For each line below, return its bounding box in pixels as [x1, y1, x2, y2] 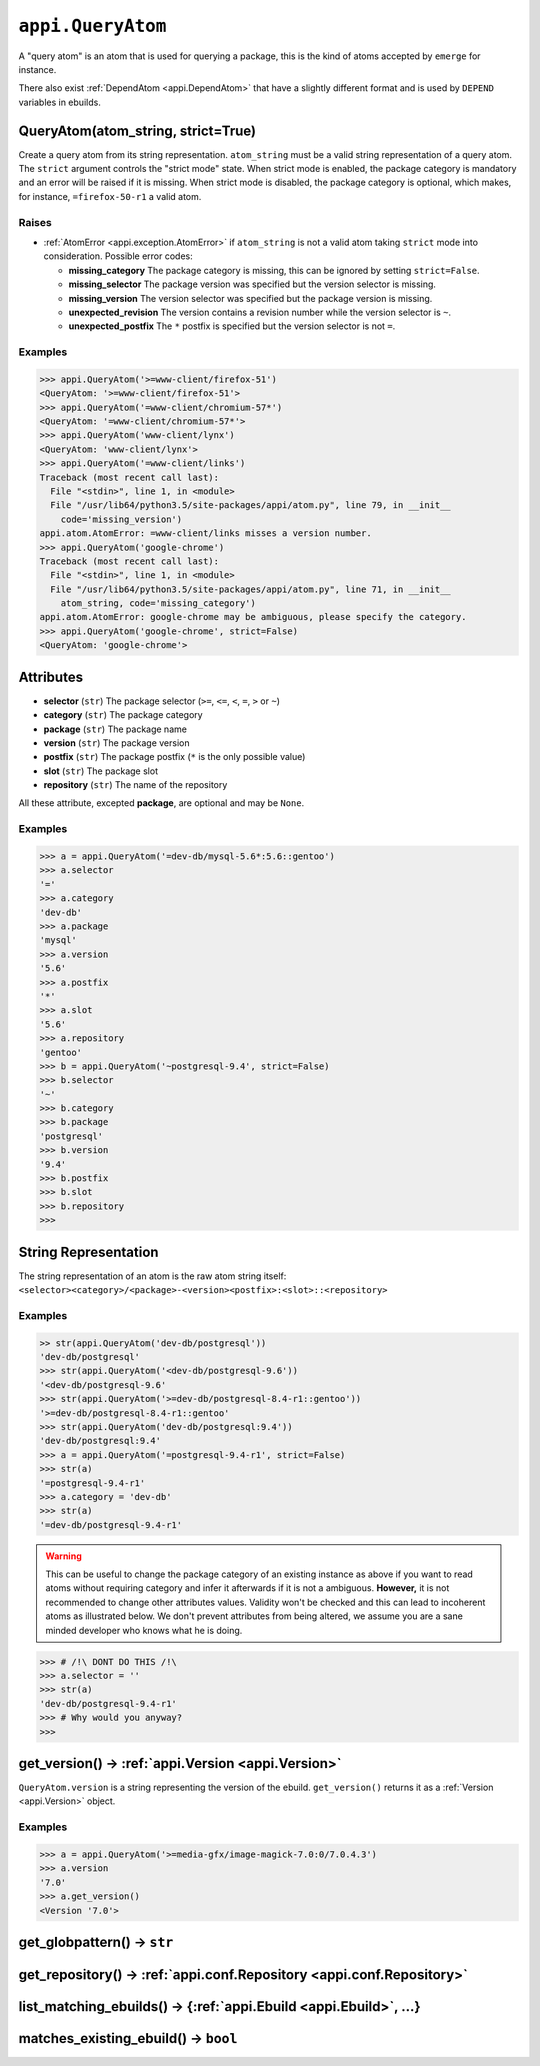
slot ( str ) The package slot [43, 765, 159, 777]
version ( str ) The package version [43, 736, 190, 749]
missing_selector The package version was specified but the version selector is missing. [68, 278, 437, 290]
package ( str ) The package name [43, 723, 187, 735]
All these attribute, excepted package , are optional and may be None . [18, 797, 305, 809]
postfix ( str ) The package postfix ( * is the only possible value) [43, 751, 306, 763]
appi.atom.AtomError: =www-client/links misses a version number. [39, 528, 372, 539]
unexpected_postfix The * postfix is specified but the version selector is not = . [68, 320, 396, 332]
